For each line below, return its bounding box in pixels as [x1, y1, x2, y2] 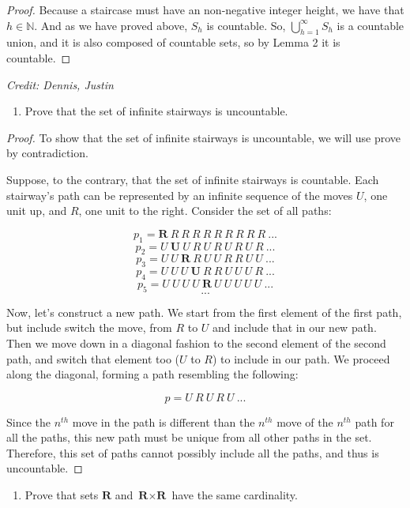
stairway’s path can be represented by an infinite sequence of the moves [6, 186, 353, 203]
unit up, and [6, 202, 67, 219]
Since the [6, 413, 51, 430]
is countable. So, [206, 17, 286, 33]
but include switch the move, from [6, 319, 172, 336]
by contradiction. [6, 145, 88, 161]
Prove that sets [24, 487, 99, 503]
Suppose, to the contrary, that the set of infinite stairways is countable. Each [6, 171, 379, 187]
